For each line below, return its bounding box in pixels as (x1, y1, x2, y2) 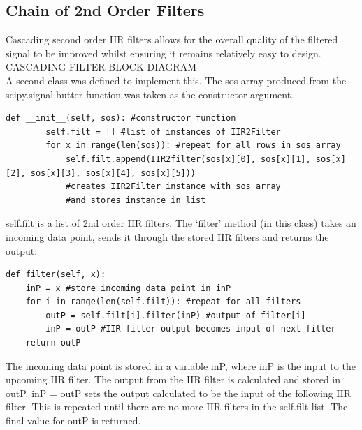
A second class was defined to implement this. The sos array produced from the (6, 73, 347, 87)
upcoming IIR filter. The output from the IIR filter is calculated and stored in (6, 372, 341, 387)
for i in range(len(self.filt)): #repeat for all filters (25, 297, 301, 307)
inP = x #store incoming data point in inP (25, 283, 231, 293)
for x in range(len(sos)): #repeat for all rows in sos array (45, 140, 341, 151)
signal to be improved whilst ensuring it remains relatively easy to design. (6, 45, 321, 60)
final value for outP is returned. (6, 413, 141, 428)
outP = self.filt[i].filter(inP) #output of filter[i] (45, 310, 306, 320)
